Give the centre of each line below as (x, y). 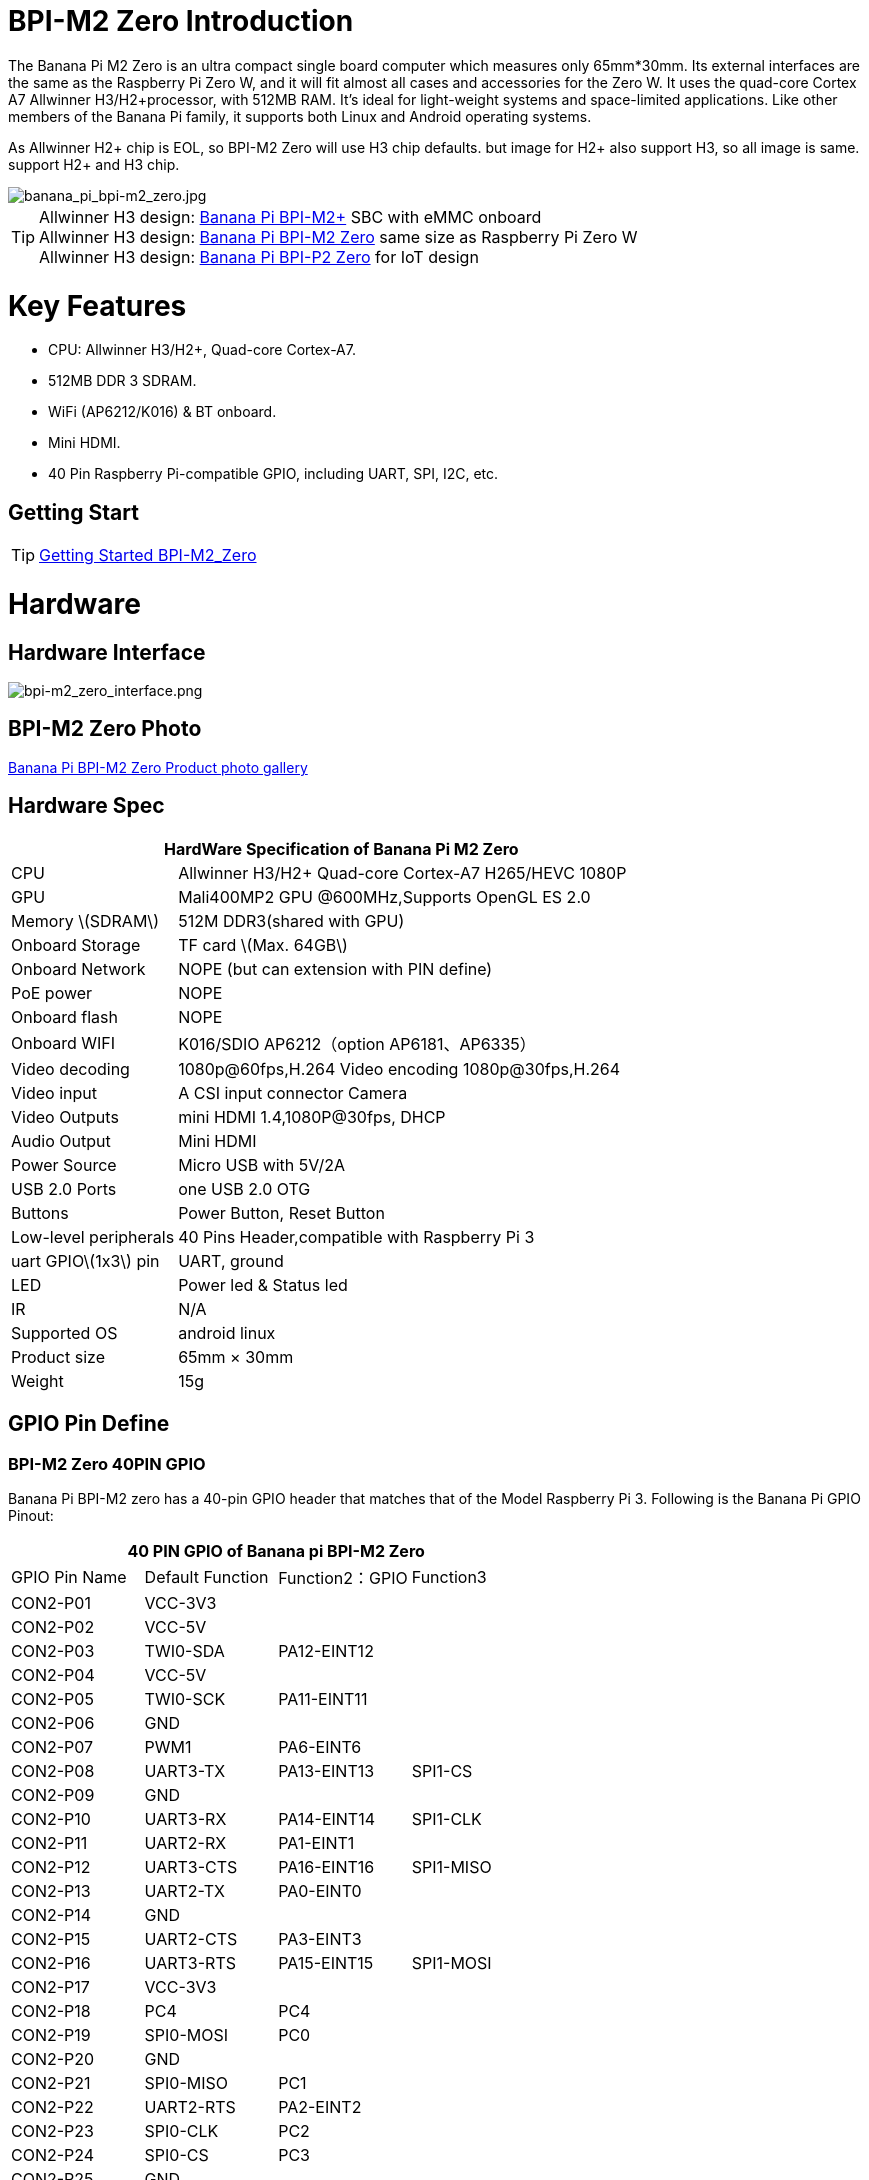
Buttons (40, 1212)
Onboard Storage (76, 944)
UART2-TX (185, 1890)
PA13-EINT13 (326, 1770)
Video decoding (70, 1068)
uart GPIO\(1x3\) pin (85, 1260)
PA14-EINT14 (327, 1818)
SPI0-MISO (186, 2082)
